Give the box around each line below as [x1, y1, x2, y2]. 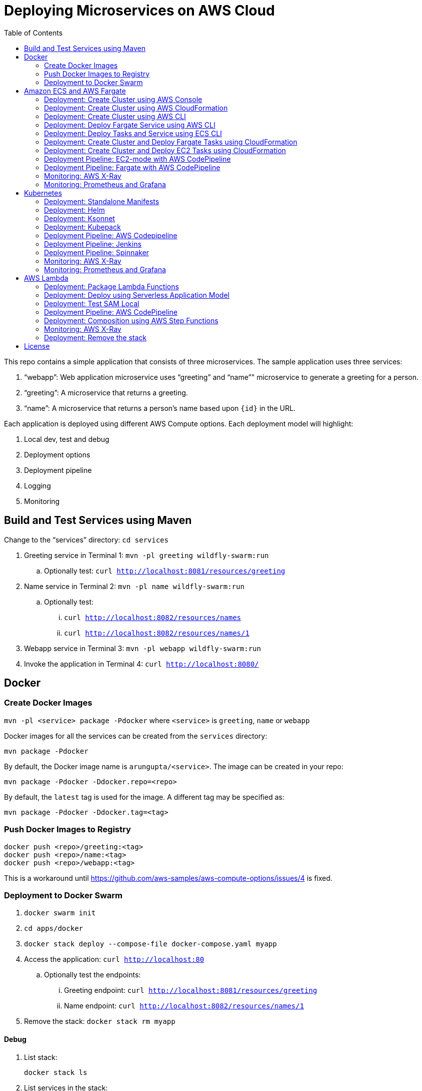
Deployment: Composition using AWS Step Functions [44, 316, 218, 325]
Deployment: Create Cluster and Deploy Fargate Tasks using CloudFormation [44, 137, 297, 146]
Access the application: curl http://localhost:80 [24, 955, 204, 964]
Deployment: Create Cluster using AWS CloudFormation [44, 103, 228, 112]
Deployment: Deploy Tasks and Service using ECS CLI [44, 129, 222, 138]
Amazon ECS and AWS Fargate [24, 86, 126, 95]
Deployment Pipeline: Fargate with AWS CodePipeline [44, 163, 220, 172]
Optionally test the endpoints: [44, 970, 141, 979]
